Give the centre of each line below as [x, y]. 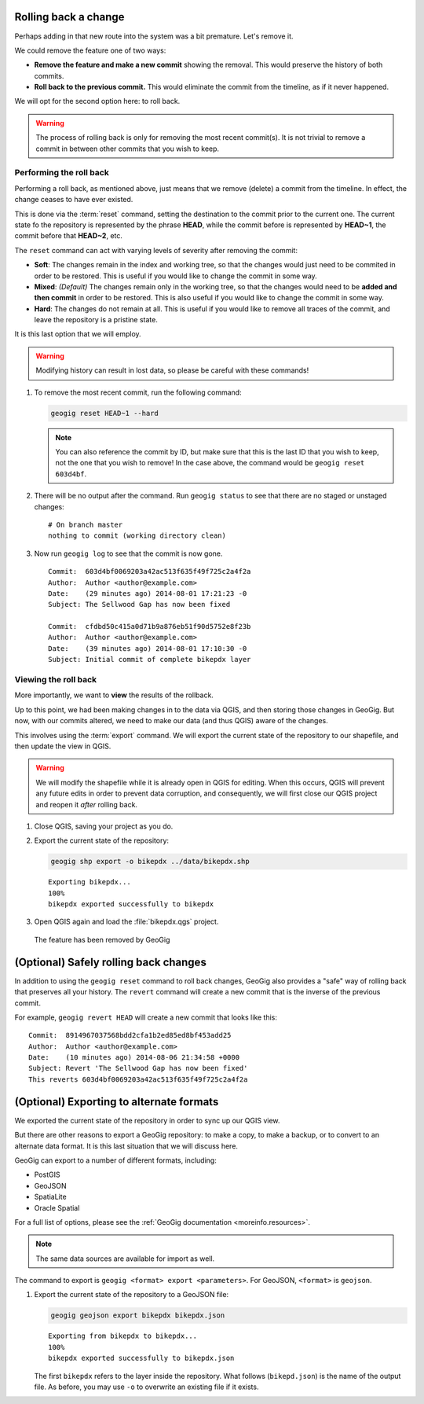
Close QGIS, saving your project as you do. [104, 826]
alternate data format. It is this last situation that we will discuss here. [126, 1146]
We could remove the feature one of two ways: [90, 50]
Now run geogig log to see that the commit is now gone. [128, 553]
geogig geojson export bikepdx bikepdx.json [138, 1316]
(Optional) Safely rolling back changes [111, 962]
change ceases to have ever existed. [74, 200]
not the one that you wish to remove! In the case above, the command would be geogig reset [210, 463]
